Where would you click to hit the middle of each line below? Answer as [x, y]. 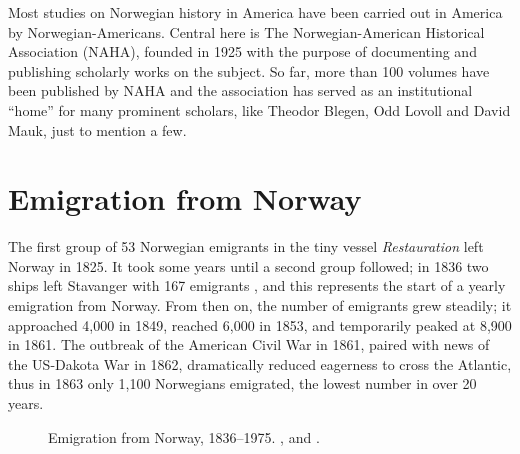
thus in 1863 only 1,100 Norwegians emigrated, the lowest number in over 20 [242, 383]
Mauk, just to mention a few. [97, 129]
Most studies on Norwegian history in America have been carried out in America [255, 12]
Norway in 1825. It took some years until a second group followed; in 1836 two [248, 265]
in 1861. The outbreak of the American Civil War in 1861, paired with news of [249, 344]
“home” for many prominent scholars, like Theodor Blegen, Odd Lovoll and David [259, 109]
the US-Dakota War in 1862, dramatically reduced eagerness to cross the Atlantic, [260, 363]
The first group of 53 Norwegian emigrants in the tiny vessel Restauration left [246, 246]
